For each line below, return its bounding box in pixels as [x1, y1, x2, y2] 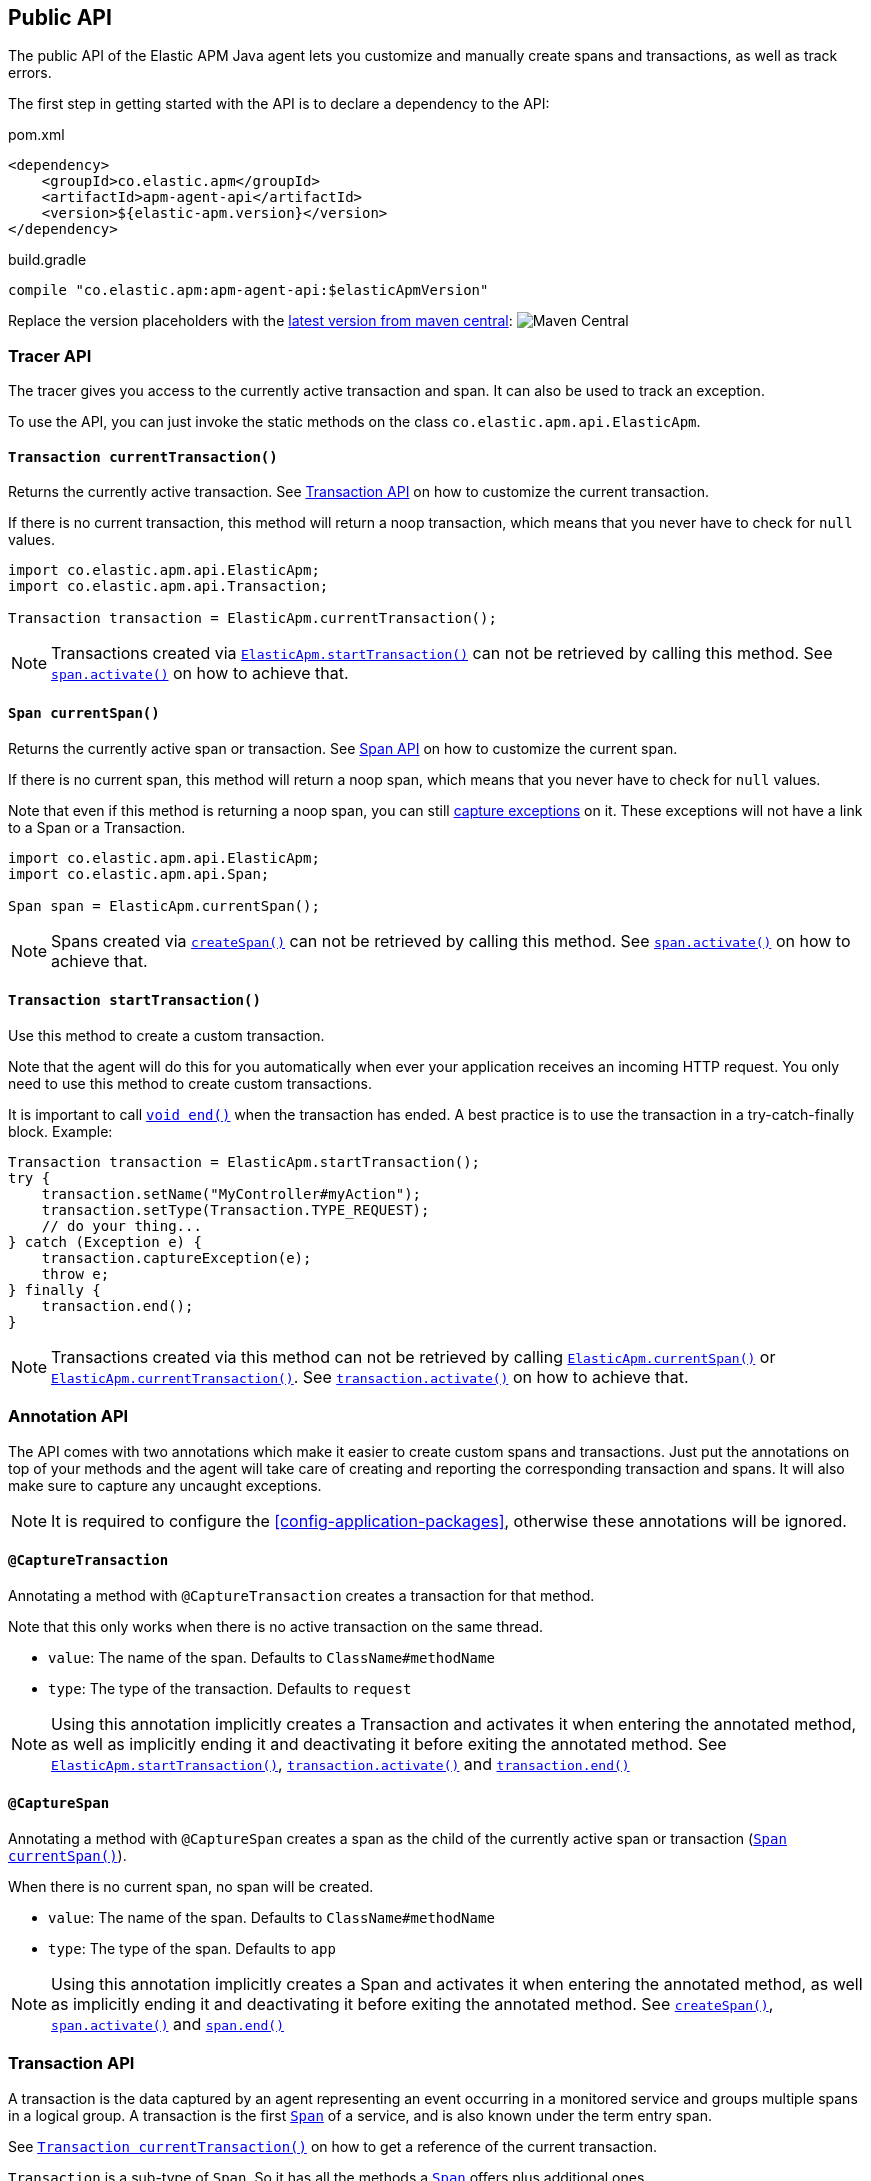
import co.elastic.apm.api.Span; [8, 865, 270, 882]
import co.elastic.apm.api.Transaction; [8, 578, 329, 595]
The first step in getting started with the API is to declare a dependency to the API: [8, 95, 550, 113]
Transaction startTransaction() [8, 992, 261, 1009]
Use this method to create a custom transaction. [8, 1026, 325, 1044]
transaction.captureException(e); [41, 1249, 312, 1266]
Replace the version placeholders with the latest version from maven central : [8, 312, 513, 330]
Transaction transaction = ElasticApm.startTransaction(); [8, 1153, 481, 1170]
